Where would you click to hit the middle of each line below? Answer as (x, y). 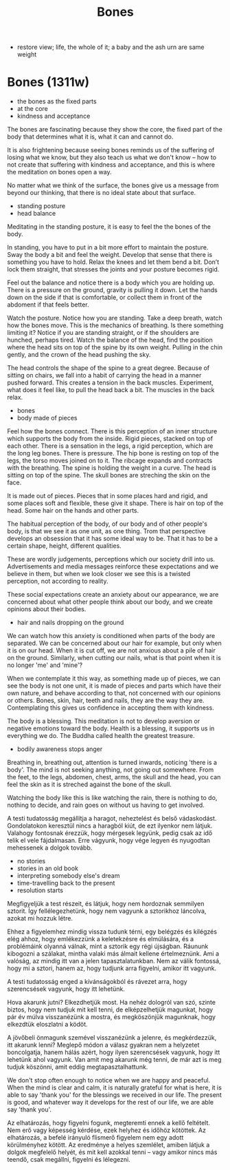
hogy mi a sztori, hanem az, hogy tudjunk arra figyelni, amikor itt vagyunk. (112, 968)
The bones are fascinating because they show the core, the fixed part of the (115, 130)
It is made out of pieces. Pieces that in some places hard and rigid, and (107, 496)
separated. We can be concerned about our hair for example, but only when (114, 643)
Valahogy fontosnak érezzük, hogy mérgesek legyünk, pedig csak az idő (110, 833)
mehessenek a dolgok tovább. (50, 848)
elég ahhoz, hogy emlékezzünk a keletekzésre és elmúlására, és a (101, 939)
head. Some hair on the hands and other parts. (73, 511)
